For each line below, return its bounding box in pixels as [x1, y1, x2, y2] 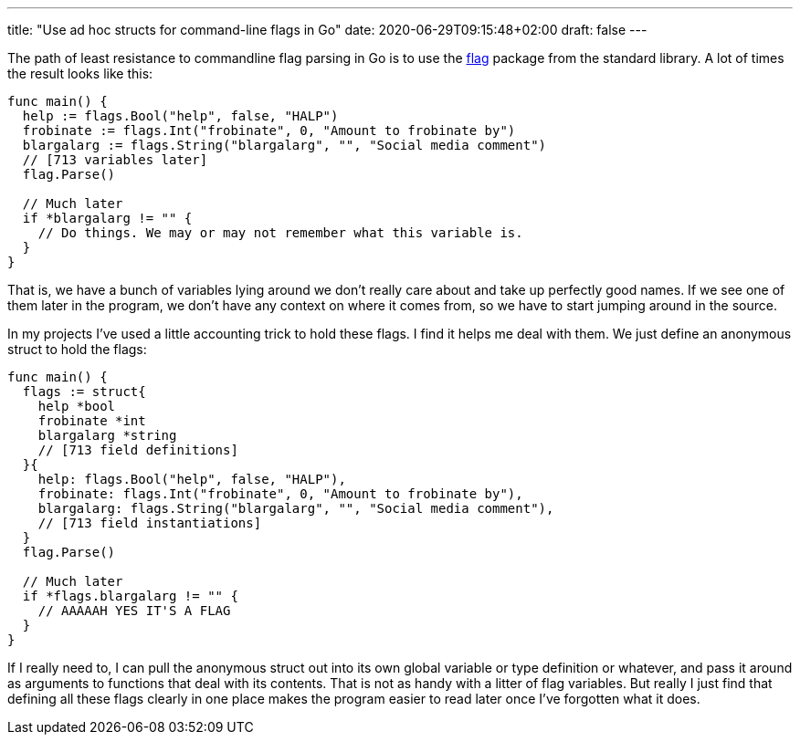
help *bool [37, 399, 116, 413]
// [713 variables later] [22, 152, 208, 167]
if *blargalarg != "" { [22, 211, 193, 225]
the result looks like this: [7, 66, 153, 81]
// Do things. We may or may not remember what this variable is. [37, 225, 523, 240]
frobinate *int [37, 413, 146, 428]
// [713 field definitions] [37, 443, 238, 457]
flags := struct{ [22, 384, 146, 399]
